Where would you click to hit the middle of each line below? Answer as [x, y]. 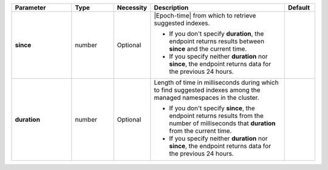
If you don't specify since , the [212, 108]
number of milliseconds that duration [222, 123]
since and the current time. [208, 49]
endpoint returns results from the [217, 116]
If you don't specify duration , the [217, 34]
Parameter [30, 8]
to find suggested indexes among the [207, 90]
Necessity [132, 8]
